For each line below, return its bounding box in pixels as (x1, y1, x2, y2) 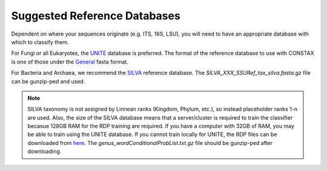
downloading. (27, 148, 62, 155)
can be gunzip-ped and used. (11, 77, 85, 85)
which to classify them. (11, 38, 69, 45)
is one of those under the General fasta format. (11, 58, 128, 65)
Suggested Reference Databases (11, 9, 181, 22)
